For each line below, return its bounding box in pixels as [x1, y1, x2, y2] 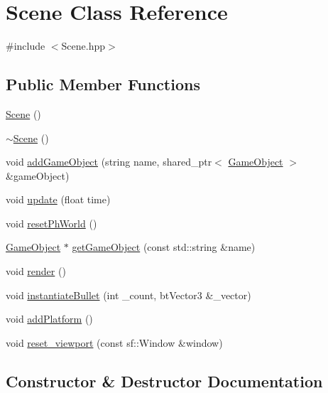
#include [6, 38, 45, 53]
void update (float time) [6, 192, 111, 207]
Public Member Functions [6, 73, 200, 95]
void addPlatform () [6, 311, 93, 326]
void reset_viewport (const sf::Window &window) [6, 335, 223, 350]
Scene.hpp [61, 38, 106, 53]
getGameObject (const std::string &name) [72, 239, 256, 254]
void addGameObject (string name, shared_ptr [6, 154, 212, 169]
